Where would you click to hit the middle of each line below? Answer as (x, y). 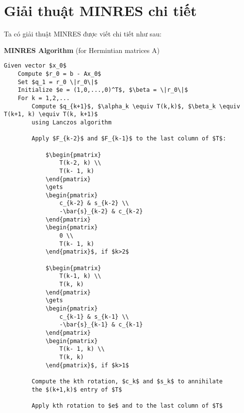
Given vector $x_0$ (35, 66)
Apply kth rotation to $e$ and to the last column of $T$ (127, 405)
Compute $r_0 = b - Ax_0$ (59, 74)
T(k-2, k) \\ (80, 163)
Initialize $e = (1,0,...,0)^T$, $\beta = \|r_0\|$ (103, 90)
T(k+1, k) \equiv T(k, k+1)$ (51, 114)
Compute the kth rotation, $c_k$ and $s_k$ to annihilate (127, 381)
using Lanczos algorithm (72, 122)
